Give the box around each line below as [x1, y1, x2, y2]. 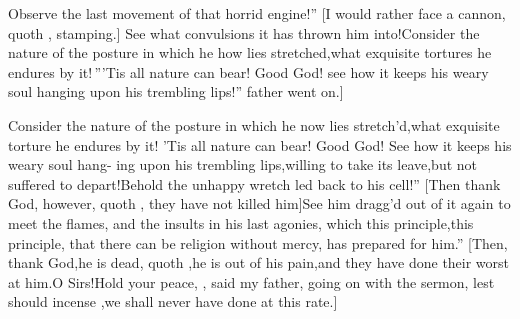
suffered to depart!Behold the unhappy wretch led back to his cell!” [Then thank [8, 173, 501, 194]
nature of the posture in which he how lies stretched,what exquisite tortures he [8, 42, 492, 63]
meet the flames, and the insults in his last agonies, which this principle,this [8, 212, 474, 233]
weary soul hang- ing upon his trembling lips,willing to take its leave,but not [8, 154, 478, 175]
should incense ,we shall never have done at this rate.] [8, 291, 338, 312]
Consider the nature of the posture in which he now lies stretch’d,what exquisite [8, 114, 500, 135]
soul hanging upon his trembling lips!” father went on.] [8, 81, 344, 102]
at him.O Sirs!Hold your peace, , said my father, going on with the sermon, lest [8, 271, 495, 292]
